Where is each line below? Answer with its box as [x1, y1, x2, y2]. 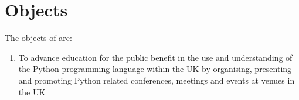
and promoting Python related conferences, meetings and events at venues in [18, 74, 295, 86]
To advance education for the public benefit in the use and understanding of [18, 51, 293, 63]
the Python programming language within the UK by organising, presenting [18, 63, 292, 75]
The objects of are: [5, 32, 72, 44]
